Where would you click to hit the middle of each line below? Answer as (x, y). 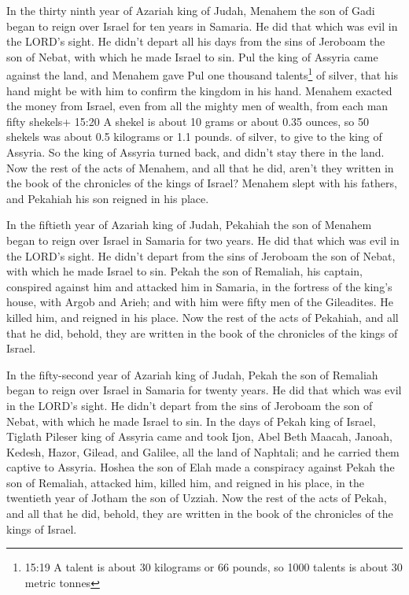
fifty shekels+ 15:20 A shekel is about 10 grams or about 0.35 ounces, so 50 (188, 121)
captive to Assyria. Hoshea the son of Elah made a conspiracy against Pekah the (201, 467)
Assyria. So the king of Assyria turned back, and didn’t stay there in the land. (195, 152)
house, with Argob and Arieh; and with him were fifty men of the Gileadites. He (200, 302)
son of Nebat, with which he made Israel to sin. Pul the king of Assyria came (192, 56)
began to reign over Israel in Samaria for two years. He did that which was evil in (203, 240)
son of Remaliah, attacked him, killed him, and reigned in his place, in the (186, 482)
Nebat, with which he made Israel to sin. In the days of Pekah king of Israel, (191, 421)
